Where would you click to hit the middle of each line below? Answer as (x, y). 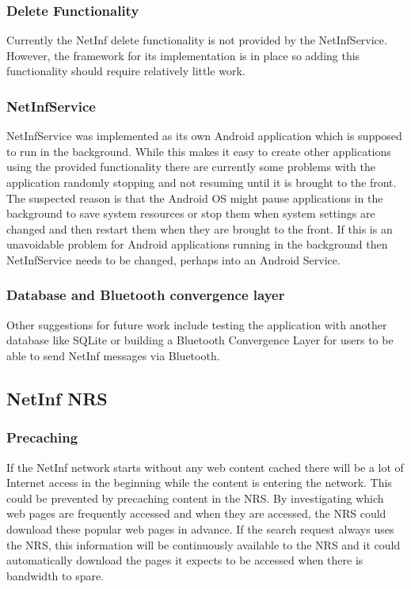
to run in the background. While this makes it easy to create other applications (199, 151)
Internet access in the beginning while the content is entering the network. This (199, 483)
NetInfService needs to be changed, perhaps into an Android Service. (173, 259)
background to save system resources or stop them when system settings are (191, 213)
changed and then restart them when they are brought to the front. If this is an (200, 228)
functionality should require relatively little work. (126, 71)
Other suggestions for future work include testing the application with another (197, 324)
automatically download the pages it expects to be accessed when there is (185, 560)
